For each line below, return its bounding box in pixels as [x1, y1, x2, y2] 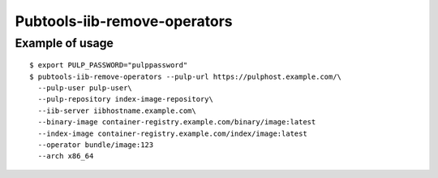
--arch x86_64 [37, 151, 94, 161]
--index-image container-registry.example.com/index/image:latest [37, 128, 307, 138]
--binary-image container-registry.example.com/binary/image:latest [37, 118, 316, 127]
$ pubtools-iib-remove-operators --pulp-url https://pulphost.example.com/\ [29, 72, 342, 81]
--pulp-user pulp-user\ [37, 83, 133, 93]
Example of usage [15, 36, 114, 50]
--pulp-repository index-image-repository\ [37, 94, 214, 104]
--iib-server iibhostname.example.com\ [37, 106, 196, 115]
